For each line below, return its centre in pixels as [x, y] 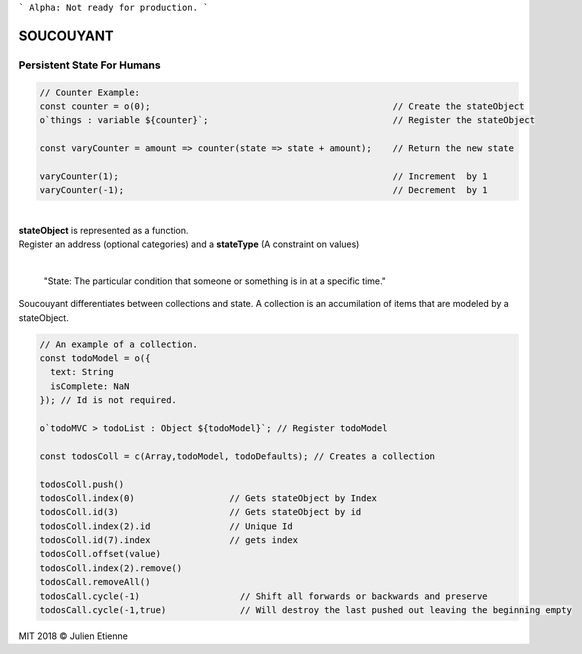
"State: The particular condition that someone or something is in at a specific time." [215, 281]
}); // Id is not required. [108, 400]
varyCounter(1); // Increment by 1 [264, 176]
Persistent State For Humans [89, 65]
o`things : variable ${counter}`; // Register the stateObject [287, 120]
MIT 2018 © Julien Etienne [73, 636]
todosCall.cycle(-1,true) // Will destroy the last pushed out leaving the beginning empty [305, 610]
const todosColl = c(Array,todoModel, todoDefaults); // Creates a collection [237, 456]
